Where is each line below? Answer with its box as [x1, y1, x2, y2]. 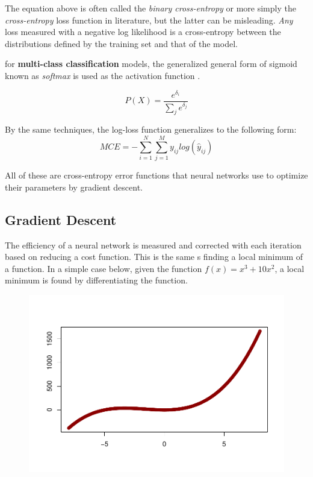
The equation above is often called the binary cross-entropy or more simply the [5, 2, 296, 14]
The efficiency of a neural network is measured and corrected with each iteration [5, 238, 302, 251]
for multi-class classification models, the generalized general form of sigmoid [5, 57, 297, 70]
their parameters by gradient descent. [5, 180, 143, 193]
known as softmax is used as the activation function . [5, 69, 200, 81]
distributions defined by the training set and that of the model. [5, 37, 238, 49]
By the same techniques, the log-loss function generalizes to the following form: [5, 123, 297, 136]
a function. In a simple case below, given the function [5, 262, 202, 274]
